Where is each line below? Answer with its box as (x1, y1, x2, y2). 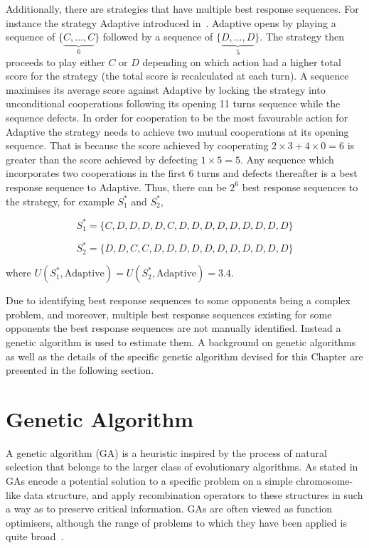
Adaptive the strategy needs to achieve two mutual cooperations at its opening (6, 124, 349, 139)
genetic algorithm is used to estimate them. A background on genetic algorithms (6, 334, 356, 349)
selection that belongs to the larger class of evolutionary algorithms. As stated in (6, 459, 358, 474)
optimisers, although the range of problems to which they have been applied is (6, 515, 347, 530)
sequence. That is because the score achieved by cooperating (6, 138, 269, 153)
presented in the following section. (6, 362, 154, 377)
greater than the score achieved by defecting (6, 151, 198, 166)
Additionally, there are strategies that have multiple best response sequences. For (6, 1, 359, 16)
